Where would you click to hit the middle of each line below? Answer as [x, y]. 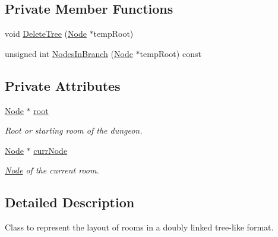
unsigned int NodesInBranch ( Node [69, 53]
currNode [50, 150]
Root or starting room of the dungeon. [74, 130]
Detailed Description [70, 202]
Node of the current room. [52, 170]
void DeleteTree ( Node [46, 34]
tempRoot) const [170, 53]
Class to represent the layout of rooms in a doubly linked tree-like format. [139, 227]
